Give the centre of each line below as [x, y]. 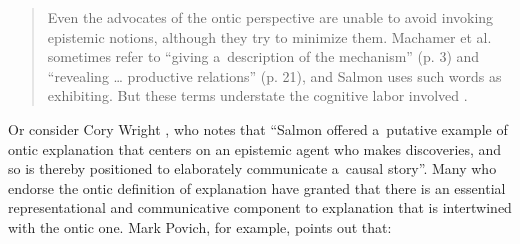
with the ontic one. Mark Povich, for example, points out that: [200, 226]
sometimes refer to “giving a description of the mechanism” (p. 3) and [263, 56]
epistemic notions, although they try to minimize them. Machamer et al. [269, 36]
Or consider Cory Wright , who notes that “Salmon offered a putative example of [258, 128]
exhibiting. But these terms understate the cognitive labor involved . [257, 95]
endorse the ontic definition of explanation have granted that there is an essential [257, 187]
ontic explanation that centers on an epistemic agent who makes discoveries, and [255, 148]
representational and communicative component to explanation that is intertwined [260, 207]
